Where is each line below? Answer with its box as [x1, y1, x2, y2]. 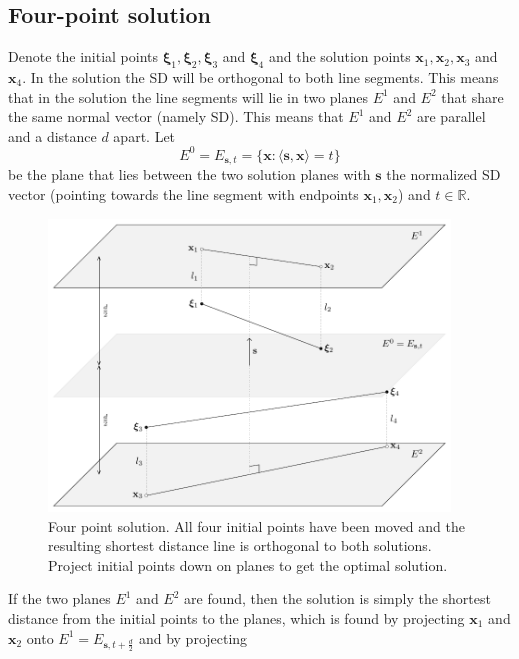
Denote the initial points [8, 46, 159, 67]
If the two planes [8, 588, 111, 609]
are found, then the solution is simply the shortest [184, 588, 491, 609]
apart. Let [113, 125, 176, 146]
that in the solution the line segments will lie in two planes [8, 86, 369, 107]
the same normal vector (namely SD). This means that [8, 106, 344, 127]
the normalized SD [386, 164, 501, 185]
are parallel [416, 106, 486, 127]
